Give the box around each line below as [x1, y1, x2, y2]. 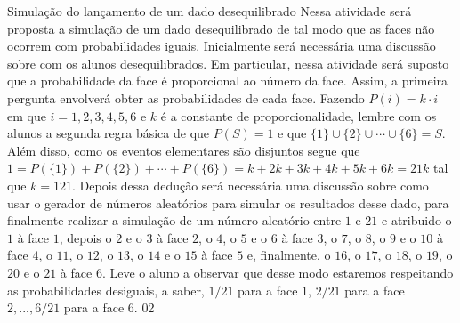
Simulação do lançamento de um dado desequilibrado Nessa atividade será [7, 2, 412, 20]
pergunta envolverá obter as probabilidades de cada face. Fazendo [7, 88, 365, 107]
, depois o [59, 228, 112, 246]
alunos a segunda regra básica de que [7, 124, 210, 142]
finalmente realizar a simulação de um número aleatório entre [7, 211, 342, 230]
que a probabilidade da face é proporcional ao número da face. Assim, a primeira [7, 71, 448, 90]
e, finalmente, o [246, 246, 331, 264]
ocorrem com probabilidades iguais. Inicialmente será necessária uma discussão [7, 36, 436, 55]
